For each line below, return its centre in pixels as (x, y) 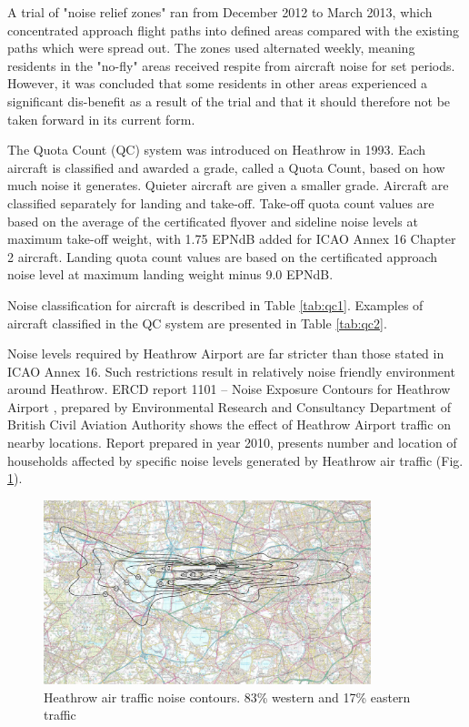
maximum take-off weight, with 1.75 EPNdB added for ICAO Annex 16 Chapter (232, 239)
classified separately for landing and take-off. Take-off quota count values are (221, 202)
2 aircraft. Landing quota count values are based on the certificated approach (223, 256)
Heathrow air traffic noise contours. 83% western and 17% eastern (227, 697)
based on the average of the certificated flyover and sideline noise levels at (213, 221)
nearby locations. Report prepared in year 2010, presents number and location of (232, 443)
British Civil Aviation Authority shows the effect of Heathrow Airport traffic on (229, 424)
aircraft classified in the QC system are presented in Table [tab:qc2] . (197, 323)
